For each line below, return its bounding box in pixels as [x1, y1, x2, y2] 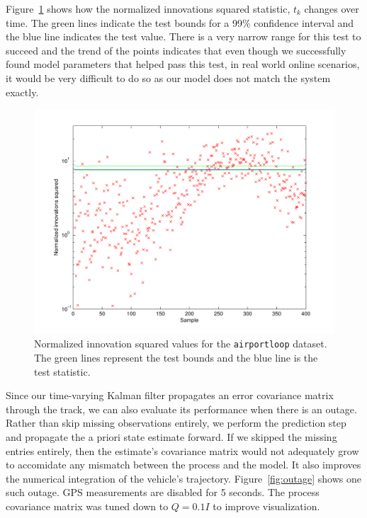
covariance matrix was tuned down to [6, 498, 169, 513]
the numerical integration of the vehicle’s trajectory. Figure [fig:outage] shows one [6, 471, 361, 485]
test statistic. [34, 364, 91, 379]
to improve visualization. [213, 498, 320, 513]
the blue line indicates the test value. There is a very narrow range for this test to [6, 29, 361, 44]
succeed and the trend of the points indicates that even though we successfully [6, 42, 346, 57]
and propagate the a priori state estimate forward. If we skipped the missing [6, 429, 337, 444]
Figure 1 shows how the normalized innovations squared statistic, [6, 1, 290, 16]
